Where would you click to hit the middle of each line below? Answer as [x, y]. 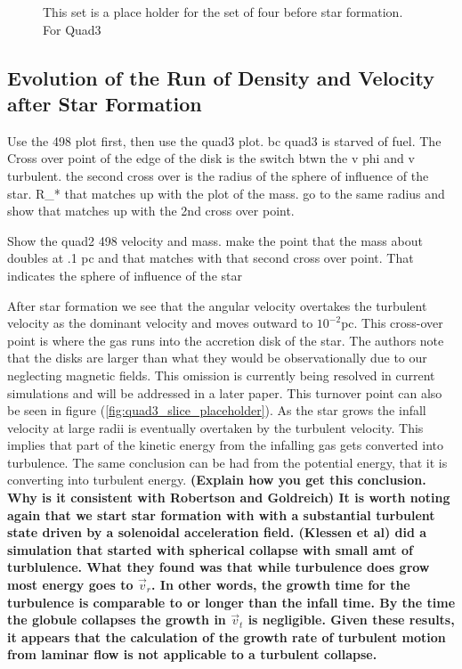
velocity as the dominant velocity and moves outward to [160, 323]
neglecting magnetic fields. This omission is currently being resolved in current [221, 375]
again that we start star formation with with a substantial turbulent [221, 514]
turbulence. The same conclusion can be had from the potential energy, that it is [227, 462]
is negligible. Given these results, [351, 620]
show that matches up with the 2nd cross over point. [151, 211]
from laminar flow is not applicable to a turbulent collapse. [192, 654]
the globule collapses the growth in [117, 620]
